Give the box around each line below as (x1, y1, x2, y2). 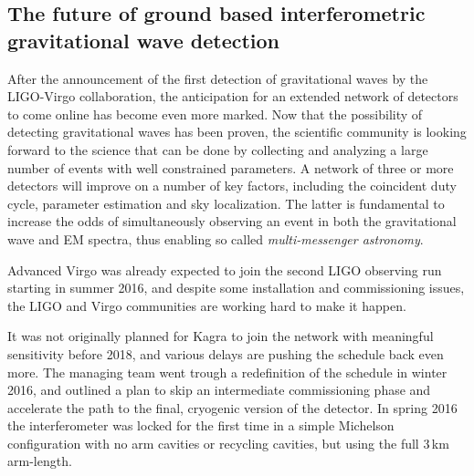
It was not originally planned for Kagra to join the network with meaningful (7, 326, 434, 346)
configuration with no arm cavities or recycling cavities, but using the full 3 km (7, 433, 449, 452)
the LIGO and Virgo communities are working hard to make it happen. (7, 295, 406, 315)
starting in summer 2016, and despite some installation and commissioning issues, (7, 278, 465, 297)
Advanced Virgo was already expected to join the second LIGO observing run (7, 260, 442, 279)
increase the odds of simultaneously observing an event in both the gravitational (7, 212, 457, 231)
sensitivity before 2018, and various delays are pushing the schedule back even (7, 344, 444, 363)
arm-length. (7, 451, 72, 471)
